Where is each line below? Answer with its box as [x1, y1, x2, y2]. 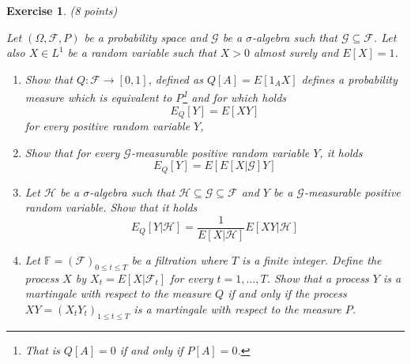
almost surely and [254, 44, 339, 61]
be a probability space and [84, 28, 208, 45]
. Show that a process [266, 269, 369, 286]
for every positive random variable [25, 118, 190, 134]
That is [25, 341, 60, 358]
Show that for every [25, 144, 120, 160]
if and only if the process [228, 285, 347, 302]
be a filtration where [131, 251, 228, 268]
